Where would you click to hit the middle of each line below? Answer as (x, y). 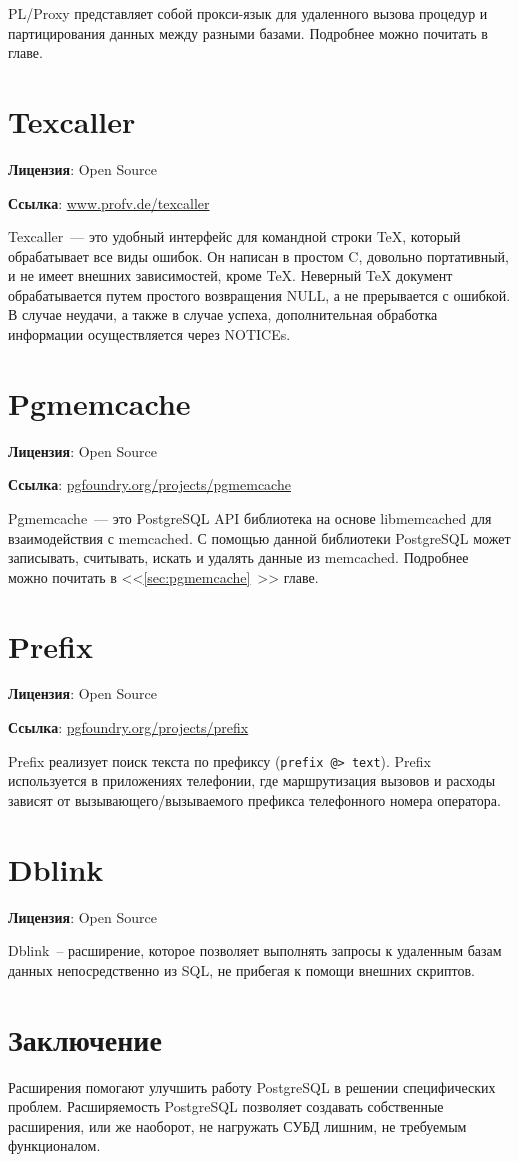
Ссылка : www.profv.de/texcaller (109, 202)
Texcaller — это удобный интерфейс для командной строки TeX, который (234, 236)
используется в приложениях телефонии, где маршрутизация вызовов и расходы (252, 780)
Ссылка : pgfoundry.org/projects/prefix (128, 727)
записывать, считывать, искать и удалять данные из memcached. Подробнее (238, 557)
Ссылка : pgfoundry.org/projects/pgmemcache (149, 484)
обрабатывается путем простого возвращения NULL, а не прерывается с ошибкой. (259, 294)
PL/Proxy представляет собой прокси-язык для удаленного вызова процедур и (248, 13)
